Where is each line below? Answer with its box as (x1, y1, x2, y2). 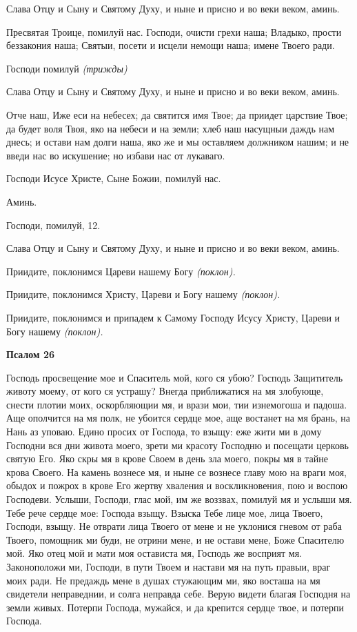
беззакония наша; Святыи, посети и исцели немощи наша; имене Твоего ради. (6, 38, 335, 52)
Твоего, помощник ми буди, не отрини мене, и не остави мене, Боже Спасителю (6, 532, 345, 546)
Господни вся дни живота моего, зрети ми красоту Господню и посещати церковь (6, 437, 349, 452)
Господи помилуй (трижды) (6, 61, 127, 75)
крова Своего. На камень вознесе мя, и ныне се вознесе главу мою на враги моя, (6, 464, 347, 479)
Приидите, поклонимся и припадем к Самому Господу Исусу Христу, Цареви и (6, 310, 340, 324)
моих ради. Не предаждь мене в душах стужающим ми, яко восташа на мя (6, 573, 320, 587)
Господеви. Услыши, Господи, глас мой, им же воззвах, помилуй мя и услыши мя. (6, 492, 352, 506)
